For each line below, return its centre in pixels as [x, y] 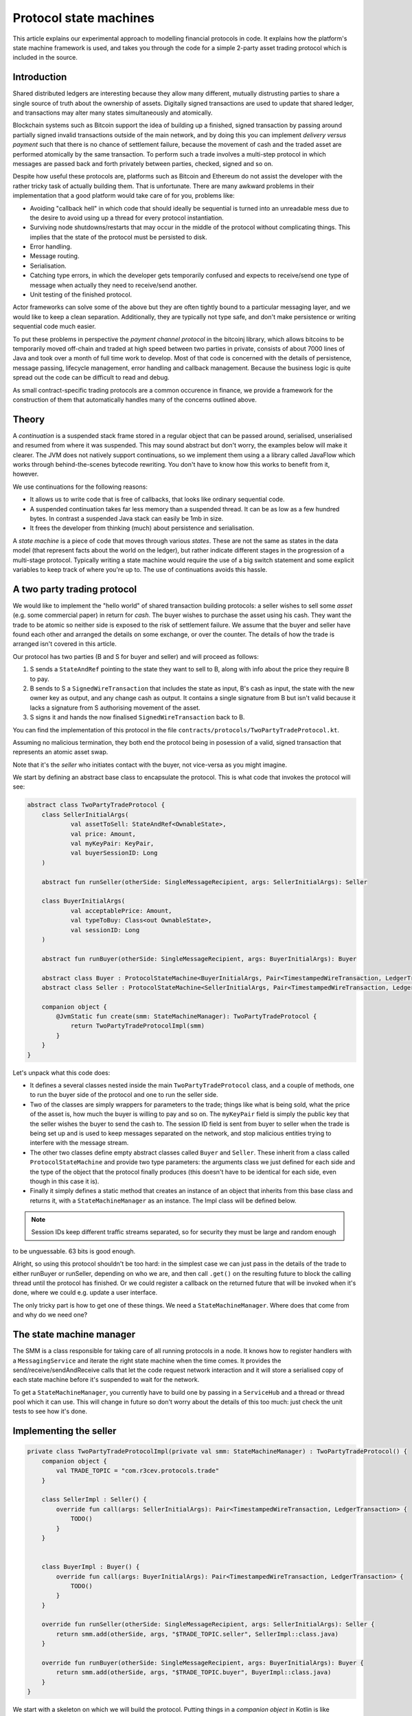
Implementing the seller [65, 1431]
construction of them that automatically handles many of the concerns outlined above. [135, 399]
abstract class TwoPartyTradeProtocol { [96, 805]
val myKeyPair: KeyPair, [112, 844]
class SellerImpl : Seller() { [94, 1499]
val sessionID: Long [105, 930]
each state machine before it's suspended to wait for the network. [106, 1380]
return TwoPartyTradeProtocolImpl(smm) [138, 1026]
